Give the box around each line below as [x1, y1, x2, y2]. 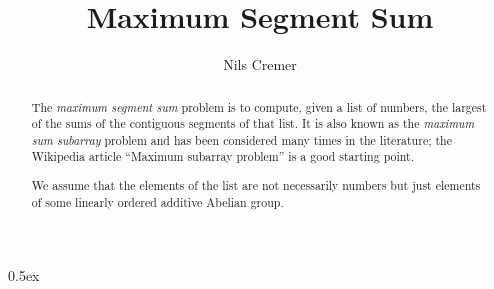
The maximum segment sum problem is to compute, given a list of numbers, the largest [31, 98, 487, 115]
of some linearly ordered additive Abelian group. [31, 193, 284, 210]
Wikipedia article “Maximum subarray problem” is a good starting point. [31, 148, 415, 165]
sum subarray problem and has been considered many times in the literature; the [31, 131, 452, 148]
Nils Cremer [223, 54, 297, 75]
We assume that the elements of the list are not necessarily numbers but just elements [31, 177, 481, 194]
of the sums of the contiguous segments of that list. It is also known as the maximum [31, 115, 475, 132]
